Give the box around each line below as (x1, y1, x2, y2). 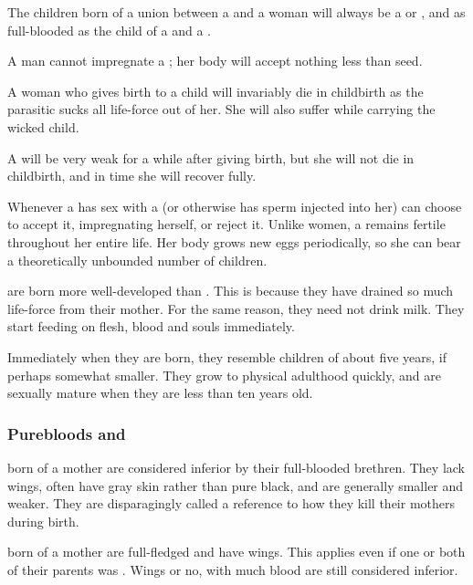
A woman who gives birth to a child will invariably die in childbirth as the (7, 81, 424, 100)
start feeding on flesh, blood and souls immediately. (7, 317, 295, 336)
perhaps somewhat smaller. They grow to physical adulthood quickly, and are (7, 365, 441, 384)
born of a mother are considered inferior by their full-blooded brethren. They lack (7, 457, 465, 476)
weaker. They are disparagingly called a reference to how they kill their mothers (7, 494, 456, 513)
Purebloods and (7, 422, 126, 444)
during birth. (7, 511, 79, 530)
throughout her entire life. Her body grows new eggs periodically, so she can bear (7, 232, 461, 251)
